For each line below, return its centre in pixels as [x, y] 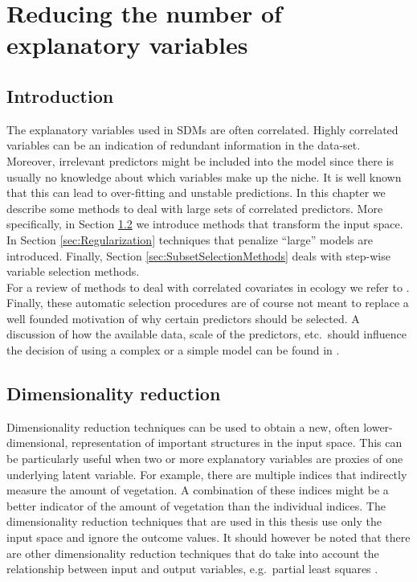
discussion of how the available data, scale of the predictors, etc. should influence [206, 334]
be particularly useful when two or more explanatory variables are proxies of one [205, 459]
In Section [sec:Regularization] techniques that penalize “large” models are [190, 239]
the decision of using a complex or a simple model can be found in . [173, 350]
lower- [378, 426]
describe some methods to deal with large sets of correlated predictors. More [195, 208]
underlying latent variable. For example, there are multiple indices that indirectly [207, 474]
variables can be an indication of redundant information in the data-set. [184, 145]
